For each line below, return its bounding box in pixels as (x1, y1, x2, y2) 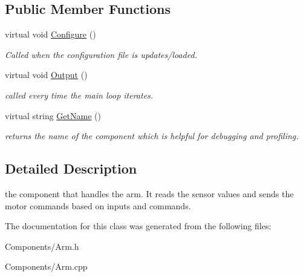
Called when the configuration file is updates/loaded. (5, 48, 197, 60)
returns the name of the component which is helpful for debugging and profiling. (5, 129, 299, 142)
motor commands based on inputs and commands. (5, 199, 191, 212)
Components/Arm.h (5, 240, 79, 252)
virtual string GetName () (5, 109, 101, 122)
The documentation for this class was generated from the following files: (5, 220, 272, 232)
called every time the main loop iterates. (5, 88, 154, 101)
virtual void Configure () (5, 28, 96, 41)
